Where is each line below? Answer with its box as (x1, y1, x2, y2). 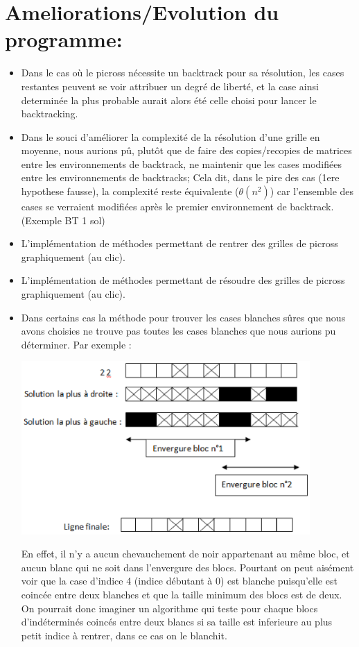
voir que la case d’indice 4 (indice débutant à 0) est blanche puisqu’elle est (21, 573, 338, 588)
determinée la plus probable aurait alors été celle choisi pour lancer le (21, 92, 317, 107)
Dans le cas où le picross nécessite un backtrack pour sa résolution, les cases (21, 65, 344, 80)
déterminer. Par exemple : (21, 337, 132, 351)
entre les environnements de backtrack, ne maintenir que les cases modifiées (21, 156, 342, 171)
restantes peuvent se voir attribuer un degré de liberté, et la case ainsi (21, 78, 319, 93)
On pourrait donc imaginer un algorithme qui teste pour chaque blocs (21, 600, 318, 615)
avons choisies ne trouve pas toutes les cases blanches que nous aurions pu (21, 323, 336, 338)
